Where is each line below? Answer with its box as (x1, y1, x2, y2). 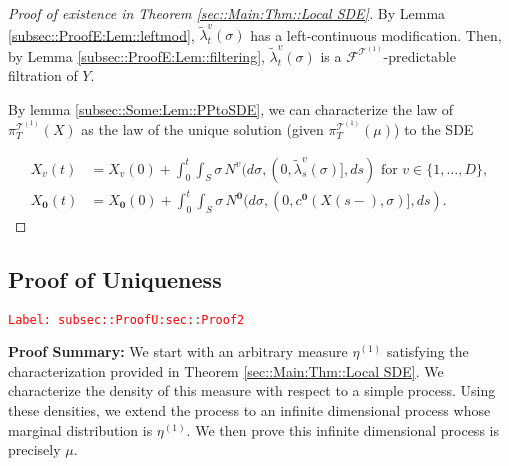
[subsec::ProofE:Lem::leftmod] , (8, 24, 195, 45)
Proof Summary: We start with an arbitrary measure (8, 341, 348, 362)
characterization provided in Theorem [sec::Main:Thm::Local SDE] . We (8, 360, 444, 381)
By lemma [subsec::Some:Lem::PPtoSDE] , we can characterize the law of (8, 98, 454, 119)
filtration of (8, 65, 78, 86)
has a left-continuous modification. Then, (250, 24, 502, 45)
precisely (8, 439, 61, 460)
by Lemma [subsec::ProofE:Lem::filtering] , (8, 45, 265, 66)
